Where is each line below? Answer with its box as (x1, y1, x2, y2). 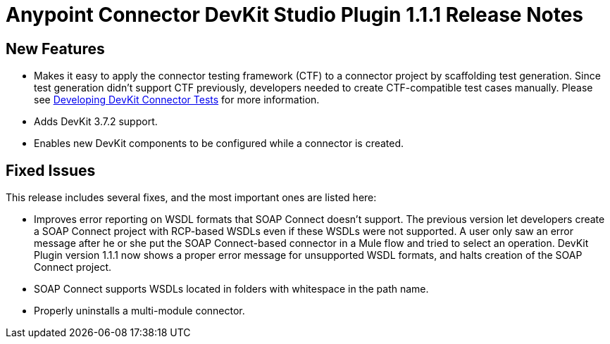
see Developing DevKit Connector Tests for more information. (34, 94, 320, 106)
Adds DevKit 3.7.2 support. (34, 115, 158, 128)
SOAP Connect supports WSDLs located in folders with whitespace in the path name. (34, 283, 429, 295)
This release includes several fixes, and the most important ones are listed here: (6, 191, 377, 204)
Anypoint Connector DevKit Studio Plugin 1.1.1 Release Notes (6, 3, 584, 27)
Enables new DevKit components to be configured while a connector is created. (34, 137, 404, 150)
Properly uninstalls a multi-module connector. (34, 305, 245, 317)
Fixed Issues (6, 161, 96, 179)
